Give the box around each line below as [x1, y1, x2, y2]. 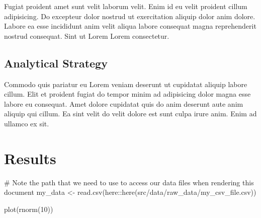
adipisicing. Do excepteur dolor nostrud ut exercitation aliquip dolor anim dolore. [4, 11, 255, 21]
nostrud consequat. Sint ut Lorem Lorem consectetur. [4, 30, 169, 41]
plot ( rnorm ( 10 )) [4, 203, 53, 214]
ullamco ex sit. [4, 118, 49, 128]
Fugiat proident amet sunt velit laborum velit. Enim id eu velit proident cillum [4, 1, 247, 11]
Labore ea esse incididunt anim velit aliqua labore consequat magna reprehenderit [4, 21, 256, 31]
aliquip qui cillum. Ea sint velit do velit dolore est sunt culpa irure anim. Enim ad [4, 108, 257, 119]
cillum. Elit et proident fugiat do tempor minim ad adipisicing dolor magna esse [4, 89, 251, 99]
